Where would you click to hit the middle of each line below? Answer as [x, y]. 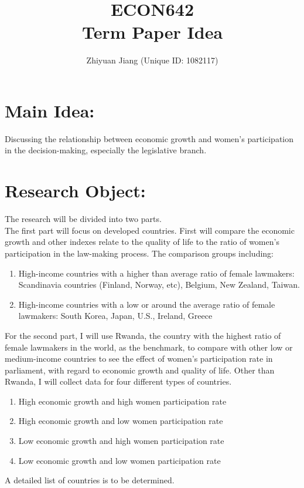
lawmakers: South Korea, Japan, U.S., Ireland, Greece [115, 316]
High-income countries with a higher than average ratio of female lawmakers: [156, 273]
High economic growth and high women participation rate [122, 401]
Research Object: [75, 191]
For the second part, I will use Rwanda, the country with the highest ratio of [143, 335]
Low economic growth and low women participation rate [119, 460]
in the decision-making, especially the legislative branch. [106, 150]
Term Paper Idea [152, 32]
